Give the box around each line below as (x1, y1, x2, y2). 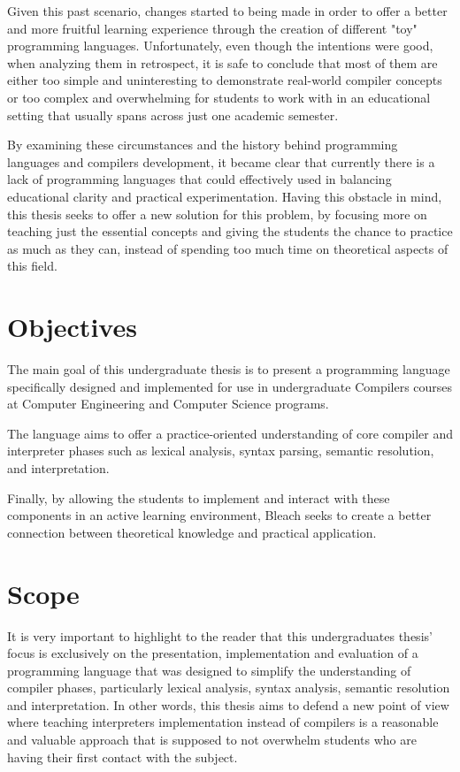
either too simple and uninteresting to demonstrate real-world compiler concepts (7, 71, 442, 89)
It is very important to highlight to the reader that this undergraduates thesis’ (7, 626, 433, 645)
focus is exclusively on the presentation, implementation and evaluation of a (7, 644, 418, 662)
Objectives (7, 309, 137, 345)
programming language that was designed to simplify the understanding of (7, 661, 411, 679)
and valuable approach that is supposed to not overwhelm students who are (7, 730, 417, 749)
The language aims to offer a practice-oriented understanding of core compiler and (7, 424, 453, 442)
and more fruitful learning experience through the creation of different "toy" (7, 19, 418, 37)
